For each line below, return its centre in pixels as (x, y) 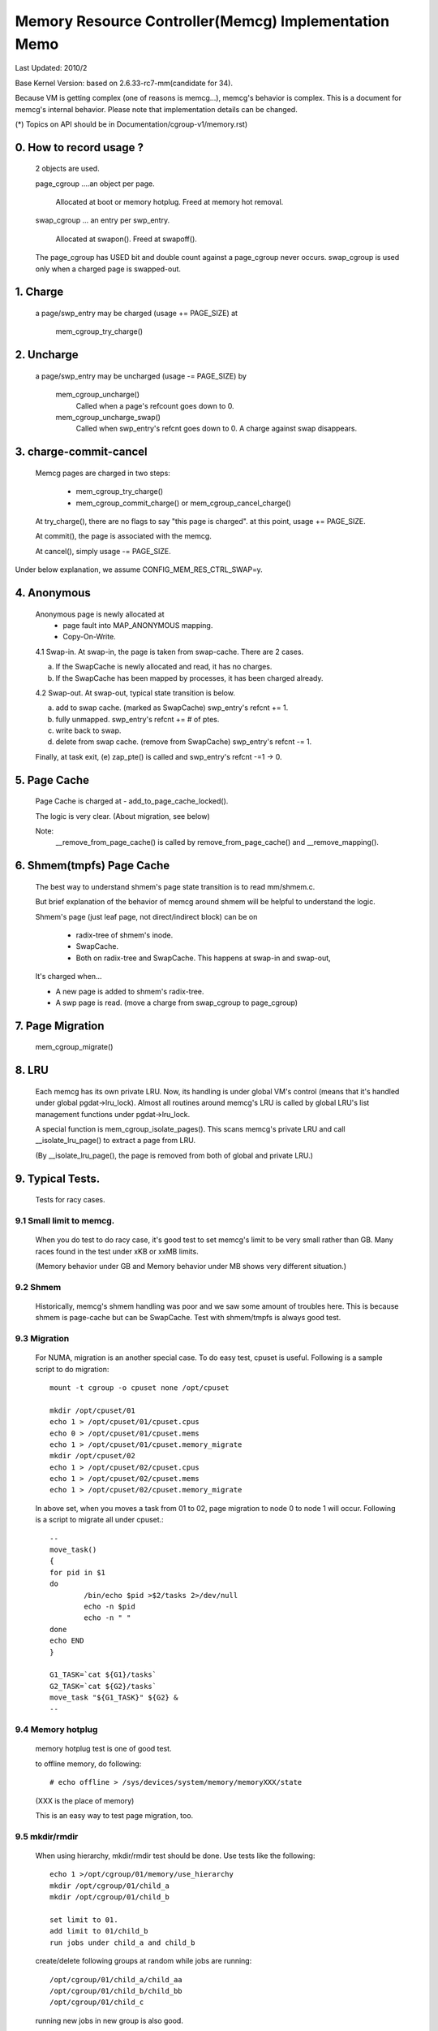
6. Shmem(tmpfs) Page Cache (92, 866)
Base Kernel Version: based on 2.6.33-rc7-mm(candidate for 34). (124, 83)
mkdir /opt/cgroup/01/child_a (110, 1886)
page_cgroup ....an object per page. (95, 184)
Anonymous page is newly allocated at (100, 614)
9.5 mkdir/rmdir (47, 1836)
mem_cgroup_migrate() (74, 1047)
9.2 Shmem (38, 1287)
